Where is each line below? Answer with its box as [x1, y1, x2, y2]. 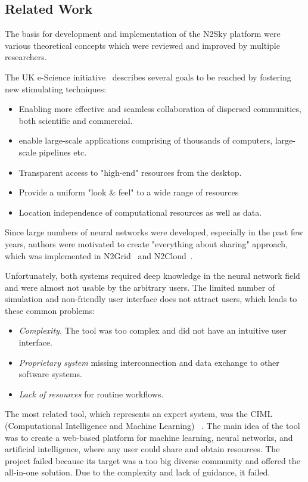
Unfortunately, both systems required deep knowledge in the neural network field [5, 269, 300, 282]
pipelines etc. [39, 145, 87, 158]
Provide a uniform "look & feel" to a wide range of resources [18, 186, 239, 198]
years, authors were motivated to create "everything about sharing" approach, [5, 237, 288, 250]
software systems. [18, 368, 82, 380]
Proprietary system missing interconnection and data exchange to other [18, 356, 279, 368]
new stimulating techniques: [5, 82, 107, 95]
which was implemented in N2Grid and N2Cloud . [5, 249, 193, 262]
